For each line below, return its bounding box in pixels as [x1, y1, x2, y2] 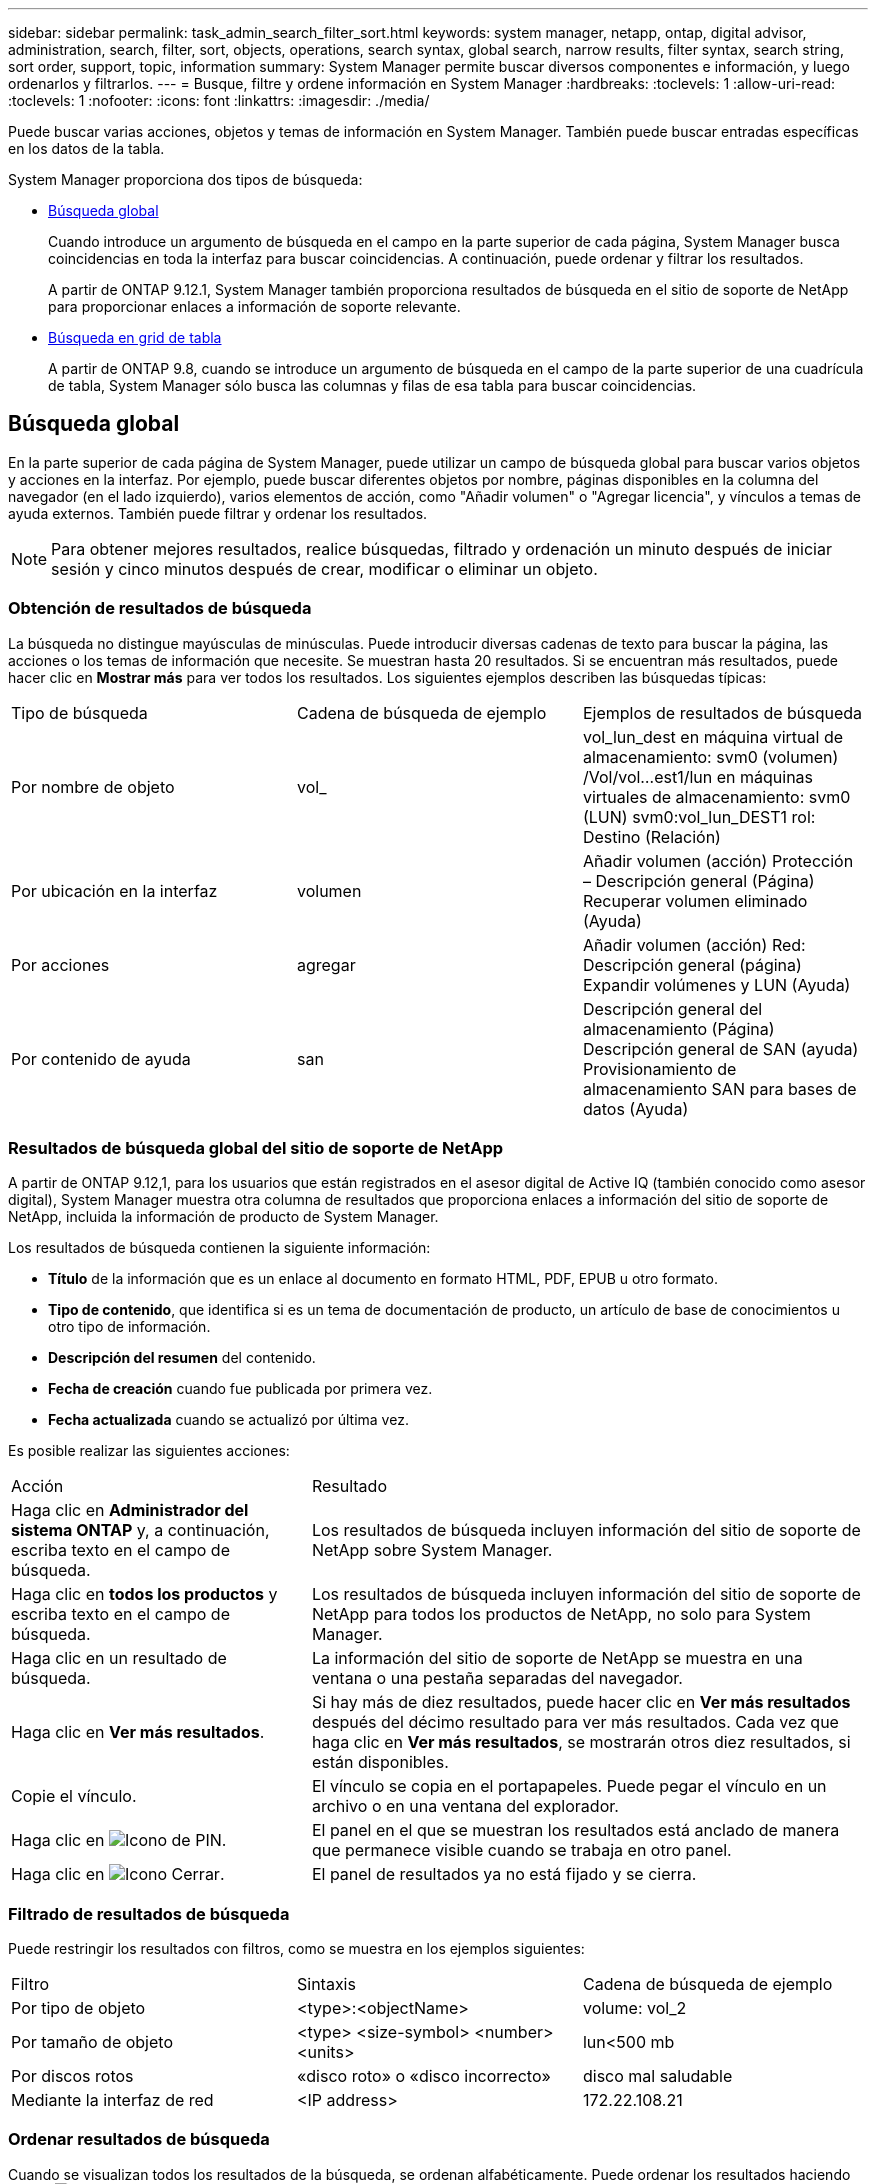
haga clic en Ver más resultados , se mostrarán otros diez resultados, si [311, 1732, 851, 1753]
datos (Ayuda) [582, 1098, 689, 1119]
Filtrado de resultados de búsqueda [8, 1903, 290, 1924]
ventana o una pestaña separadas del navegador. [311, 1668, 683, 1689]
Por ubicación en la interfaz [11, 880, 218, 901]
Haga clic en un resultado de [11, 1648, 227, 1669]
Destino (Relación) [582, 826, 721, 847]
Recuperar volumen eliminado [582, 890, 808, 911]
